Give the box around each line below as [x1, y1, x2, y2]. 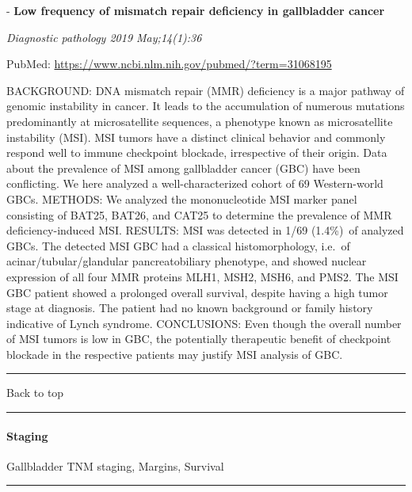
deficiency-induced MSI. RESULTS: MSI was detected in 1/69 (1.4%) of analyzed [6, 222, 404, 238]
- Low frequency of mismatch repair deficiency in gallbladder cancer [6, 2, 385, 18]
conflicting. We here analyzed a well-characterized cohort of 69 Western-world [6, 175, 383, 192]
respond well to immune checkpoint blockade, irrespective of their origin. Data [6, 144, 387, 161]
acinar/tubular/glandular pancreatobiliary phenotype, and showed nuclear [6, 253, 367, 269]
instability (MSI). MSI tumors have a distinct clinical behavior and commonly [6, 128, 386, 145]
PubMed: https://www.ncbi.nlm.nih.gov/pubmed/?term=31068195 [6, 55, 332, 72]
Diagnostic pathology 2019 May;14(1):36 [6, 29, 202, 45]
